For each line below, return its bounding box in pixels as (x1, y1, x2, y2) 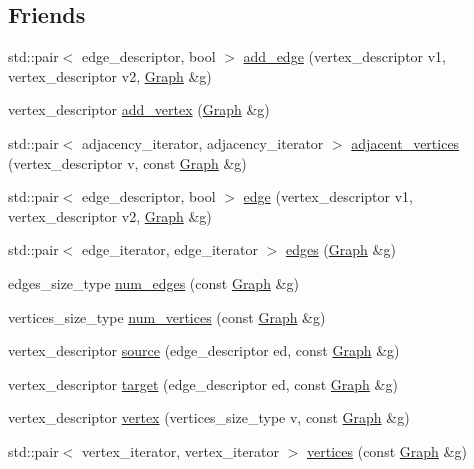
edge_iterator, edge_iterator (82, 239, 258, 260)
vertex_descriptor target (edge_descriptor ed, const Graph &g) (8, 373, 398, 394)
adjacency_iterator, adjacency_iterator (82, 132, 324, 153)
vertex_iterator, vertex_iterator (82, 440, 280, 461)
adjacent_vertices (351, 132, 460, 153)
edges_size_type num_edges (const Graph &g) (8, 272, 299, 293)
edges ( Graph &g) (285, 239, 396, 260)
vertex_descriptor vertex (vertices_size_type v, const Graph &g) (8, 407, 410, 428)
